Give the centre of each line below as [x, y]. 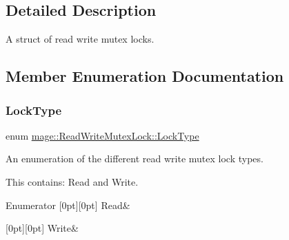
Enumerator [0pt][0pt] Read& [68, 205]
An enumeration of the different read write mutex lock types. [134, 159]
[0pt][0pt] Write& [42, 228]
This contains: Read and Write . [72, 181]
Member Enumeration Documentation [145, 76]
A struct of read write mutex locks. [80, 39]
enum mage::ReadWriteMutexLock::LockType [102, 135]
